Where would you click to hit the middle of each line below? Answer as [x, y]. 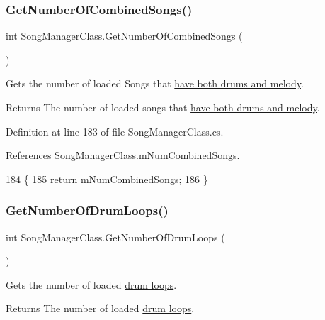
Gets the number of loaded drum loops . [91, 284]
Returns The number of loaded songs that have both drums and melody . [163, 107]
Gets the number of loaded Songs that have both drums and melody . [155, 83]
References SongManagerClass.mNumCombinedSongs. [123, 155]
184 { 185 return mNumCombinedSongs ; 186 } [107, 178]
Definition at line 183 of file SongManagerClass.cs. [115, 131]
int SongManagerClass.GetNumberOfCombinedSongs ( [124, 36]
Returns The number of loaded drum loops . [100, 308]
